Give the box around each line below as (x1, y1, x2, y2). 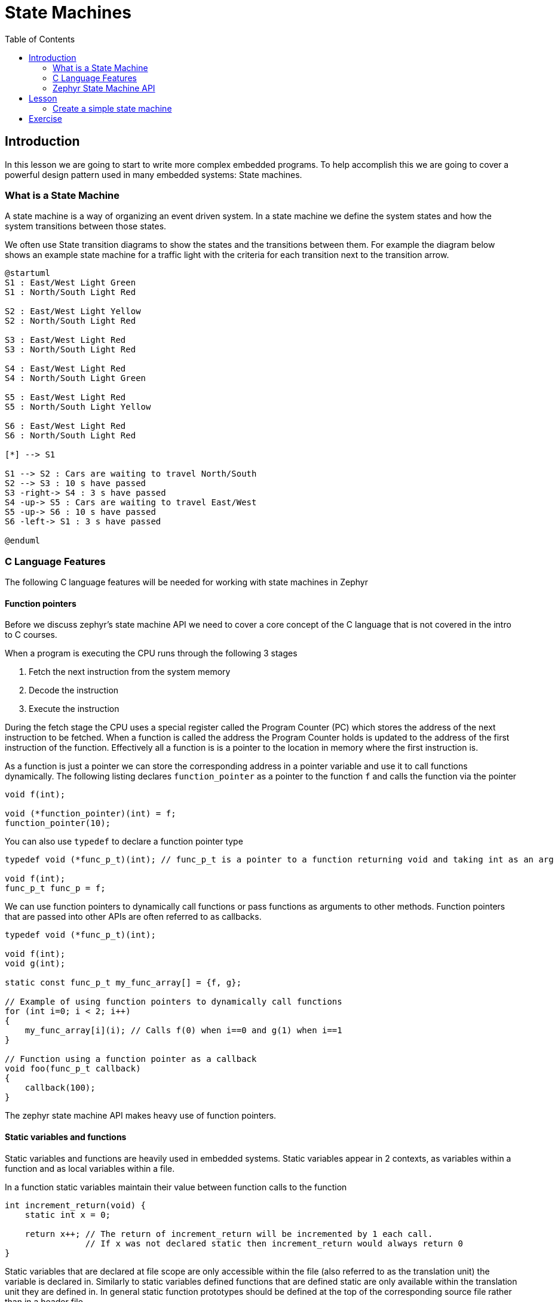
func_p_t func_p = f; (5, 883, 106, 893)
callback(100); (24, 1083, 96, 1093)
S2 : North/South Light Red (5, 316, 136, 326)
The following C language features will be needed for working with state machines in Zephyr (5, 577, 368, 588)
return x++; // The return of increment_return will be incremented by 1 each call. (24, 1229, 433, 1239)
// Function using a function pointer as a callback (5, 1054, 257, 1064)
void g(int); (5, 959, 66, 969)
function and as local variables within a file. (5, 1163, 175, 1174)
